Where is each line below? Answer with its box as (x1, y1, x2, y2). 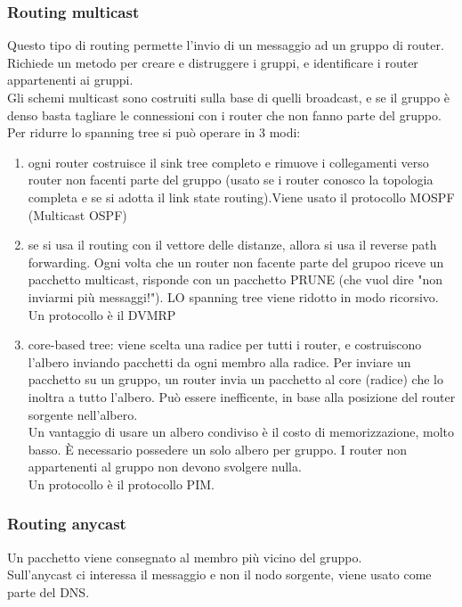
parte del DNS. (7, 582, 90, 601)
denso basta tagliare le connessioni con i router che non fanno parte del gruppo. (7, 105, 442, 124)
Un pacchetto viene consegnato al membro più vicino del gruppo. (7, 547, 362, 566)
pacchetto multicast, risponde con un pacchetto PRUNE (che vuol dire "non (28, 270, 443, 289)
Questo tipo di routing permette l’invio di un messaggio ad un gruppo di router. (7, 36, 444, 54)
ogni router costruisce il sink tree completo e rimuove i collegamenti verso (28, 152, 429, 171)
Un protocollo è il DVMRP (28, 305, 176, 324)
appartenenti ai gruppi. (7, 70, 134, 89)
